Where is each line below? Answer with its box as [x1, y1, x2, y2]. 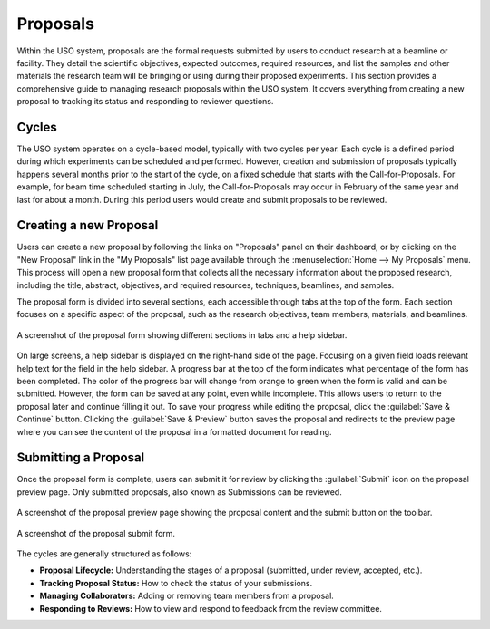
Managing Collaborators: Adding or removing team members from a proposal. [39, 590, 335, 602]
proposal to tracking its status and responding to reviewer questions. [16, 96, 274, 107]
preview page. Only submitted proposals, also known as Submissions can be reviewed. [16, 486, 342, 498]
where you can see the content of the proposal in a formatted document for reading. [16, 426, 332, 437]
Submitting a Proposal [16, 450, 145, 466]
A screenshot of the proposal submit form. [16, 527, 176, 538]
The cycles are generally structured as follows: [16, 548, 192, 559]
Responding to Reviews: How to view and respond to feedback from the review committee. [39, 603, 383, 614]
